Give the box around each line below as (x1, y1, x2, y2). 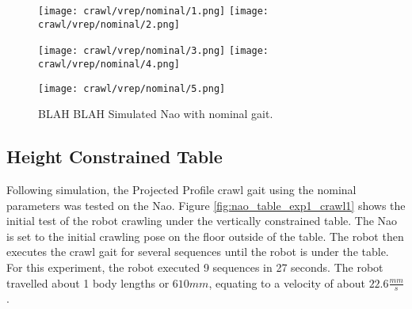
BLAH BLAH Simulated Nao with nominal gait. (38, 105, 273, 122)
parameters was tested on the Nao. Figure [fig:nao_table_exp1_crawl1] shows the (6, 196, 406, 213)
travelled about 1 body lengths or (6, 274, 170, 291)
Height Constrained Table (6, 144, 223, 169)
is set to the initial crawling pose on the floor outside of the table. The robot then (6, 227, 404, 244)
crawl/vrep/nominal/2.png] (38, 18, 180, 30)
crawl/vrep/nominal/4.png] (38, 58, 180, 70)
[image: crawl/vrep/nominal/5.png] (38, 82, 226, 94)
